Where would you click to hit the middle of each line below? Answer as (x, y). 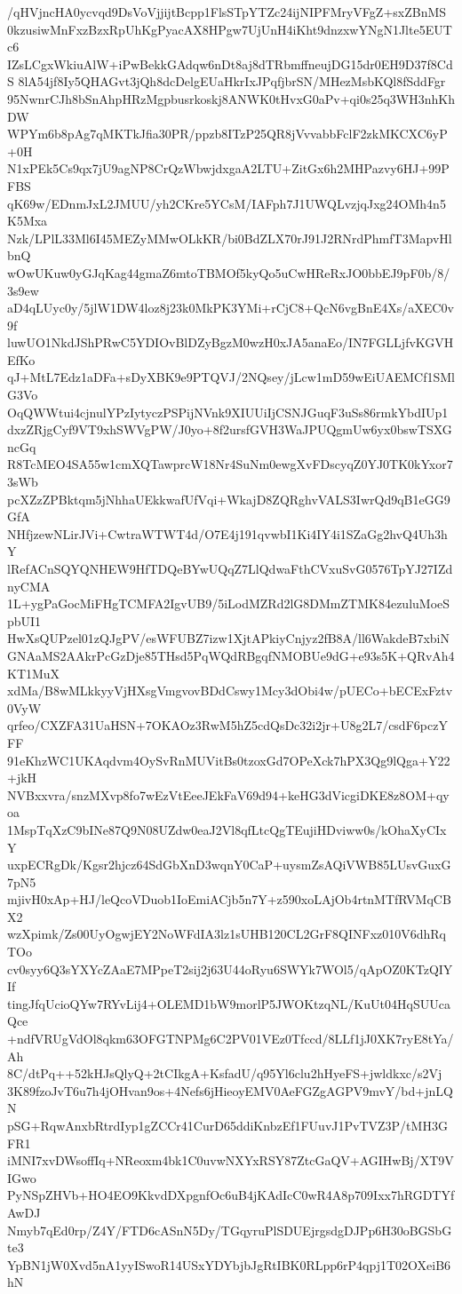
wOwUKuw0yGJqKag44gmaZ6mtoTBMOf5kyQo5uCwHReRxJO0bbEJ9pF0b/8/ (229, 272)
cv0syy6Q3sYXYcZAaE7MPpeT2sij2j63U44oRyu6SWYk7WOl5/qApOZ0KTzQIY (230, 969)
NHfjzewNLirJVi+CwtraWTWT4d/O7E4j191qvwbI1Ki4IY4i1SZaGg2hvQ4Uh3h (227, 533)
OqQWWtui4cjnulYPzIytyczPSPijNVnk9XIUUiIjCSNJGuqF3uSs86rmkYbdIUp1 (228, 412)
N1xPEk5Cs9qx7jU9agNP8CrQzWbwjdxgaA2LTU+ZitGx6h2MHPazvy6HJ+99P (228, 168)
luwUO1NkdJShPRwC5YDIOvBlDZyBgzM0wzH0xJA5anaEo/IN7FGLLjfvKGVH (231, 342)
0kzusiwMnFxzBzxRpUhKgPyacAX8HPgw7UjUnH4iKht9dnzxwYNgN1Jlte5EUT (230, 29)
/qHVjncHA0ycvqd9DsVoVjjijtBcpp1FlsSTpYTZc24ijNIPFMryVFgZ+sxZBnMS (227, 12)
